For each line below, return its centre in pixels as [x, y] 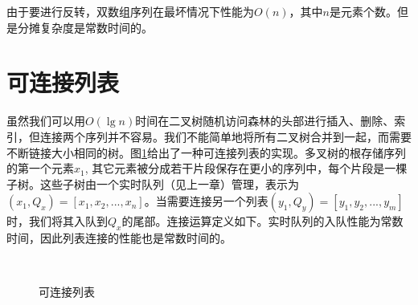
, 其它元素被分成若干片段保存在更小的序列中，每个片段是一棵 [246, 168]
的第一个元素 [40, 168]
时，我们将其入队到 [57, 221]
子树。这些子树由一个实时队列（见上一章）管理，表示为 [153, 183]
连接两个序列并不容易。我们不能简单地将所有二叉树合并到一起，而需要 [225, 136]
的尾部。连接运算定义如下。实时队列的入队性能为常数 [262, 221]
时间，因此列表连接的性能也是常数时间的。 [119, 238]
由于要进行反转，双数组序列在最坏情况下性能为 [130, 11]
